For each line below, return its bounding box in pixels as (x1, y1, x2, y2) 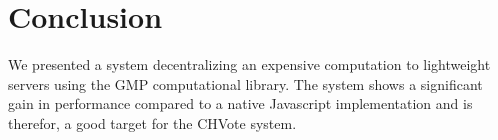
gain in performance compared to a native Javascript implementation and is (8, 93, 473, 114)
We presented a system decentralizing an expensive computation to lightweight (8, 54, 491, 75)
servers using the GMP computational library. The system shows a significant (8, 73, 483, 94)
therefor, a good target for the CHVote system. (8, 112, 297, 133)
